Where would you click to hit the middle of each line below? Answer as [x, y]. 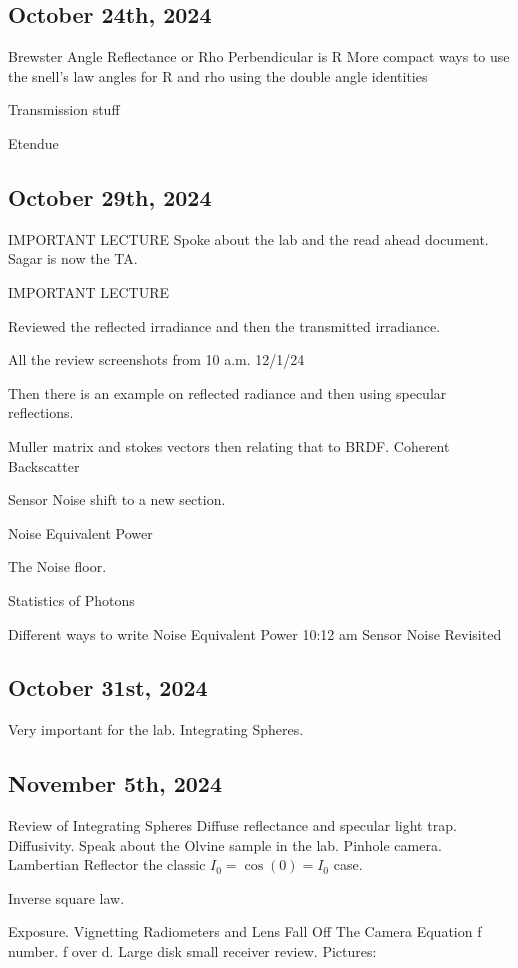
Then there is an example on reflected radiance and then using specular [227, 392]
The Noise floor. [57, 566]
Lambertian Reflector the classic [107, 864]
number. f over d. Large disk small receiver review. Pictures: [192, 951]
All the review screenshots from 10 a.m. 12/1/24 [156, 359]
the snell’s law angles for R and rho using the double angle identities [218, 75]
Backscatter [44, 465]
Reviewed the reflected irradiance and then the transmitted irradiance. [224, 325]
